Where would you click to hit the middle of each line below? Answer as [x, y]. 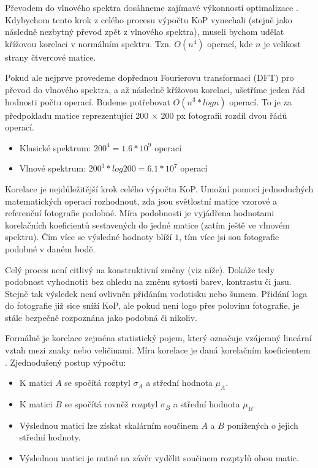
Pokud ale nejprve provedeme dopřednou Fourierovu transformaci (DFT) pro [150, 77]
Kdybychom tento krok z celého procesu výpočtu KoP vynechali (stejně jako [149, 19]
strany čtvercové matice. [51, 57]
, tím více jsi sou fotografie [229, 237]
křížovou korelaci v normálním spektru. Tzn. [88, 43]
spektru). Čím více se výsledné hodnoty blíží [89, 237]
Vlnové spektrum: [53, 168]
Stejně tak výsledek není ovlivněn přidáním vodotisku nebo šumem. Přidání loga [156, 293]
